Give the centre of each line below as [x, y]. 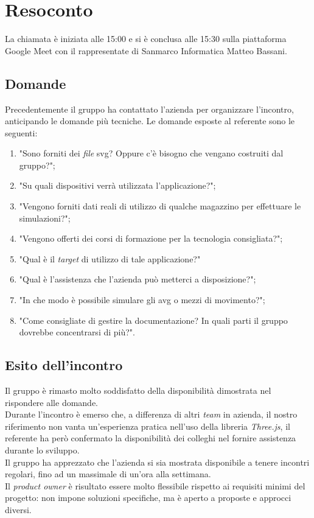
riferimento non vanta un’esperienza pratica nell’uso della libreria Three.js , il [148, 426]
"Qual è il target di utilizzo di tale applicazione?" [110, 258]
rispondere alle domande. [52, 402]
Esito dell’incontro [64, 365]
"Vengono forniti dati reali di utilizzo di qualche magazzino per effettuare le [160, 206]
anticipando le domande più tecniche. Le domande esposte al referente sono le [150, 121]
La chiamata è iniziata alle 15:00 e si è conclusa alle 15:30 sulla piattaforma [146, 39]
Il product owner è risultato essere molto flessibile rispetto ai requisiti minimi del [155, 485]
